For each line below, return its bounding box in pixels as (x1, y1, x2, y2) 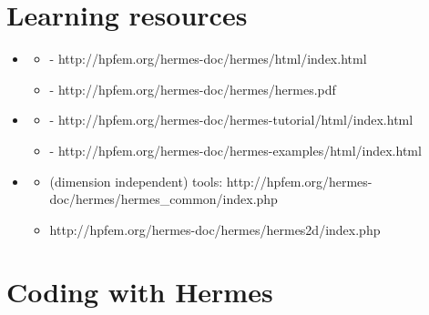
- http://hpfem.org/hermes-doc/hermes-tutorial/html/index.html (49, 110, 414, 129)
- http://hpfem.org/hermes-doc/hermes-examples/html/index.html (49, 140, 422, 159)
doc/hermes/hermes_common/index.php (49, 189, 278, 208)
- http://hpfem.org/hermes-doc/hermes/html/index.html (49, 49, 367, 68)
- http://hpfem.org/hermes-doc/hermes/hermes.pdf (49, 79, 336, 98)
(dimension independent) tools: (49, 171, 223, 190)
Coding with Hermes (6, 273, 273, 310)
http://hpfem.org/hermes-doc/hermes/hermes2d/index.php (49, 219, 381, 239)
